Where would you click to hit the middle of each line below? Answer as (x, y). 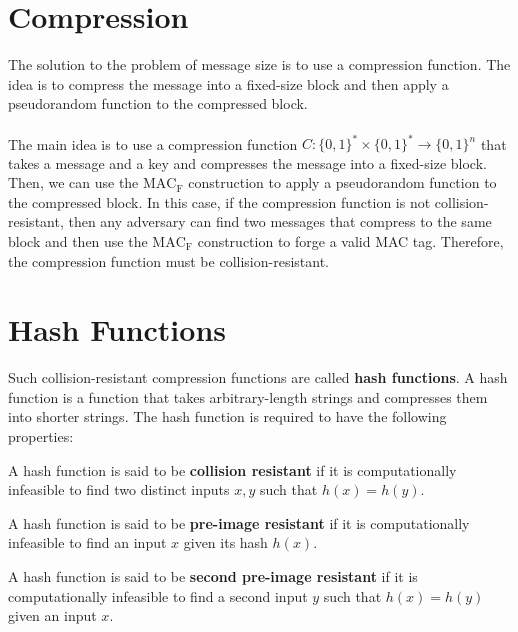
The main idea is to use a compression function (153, 143)
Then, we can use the (73, 182)
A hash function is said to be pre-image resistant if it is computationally (239, 522)
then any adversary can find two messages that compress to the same (280, 221)
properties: (41, 436)
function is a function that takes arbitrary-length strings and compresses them (248, 396)
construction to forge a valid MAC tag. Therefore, (350, 240)
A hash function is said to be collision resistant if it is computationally (232, 469)
